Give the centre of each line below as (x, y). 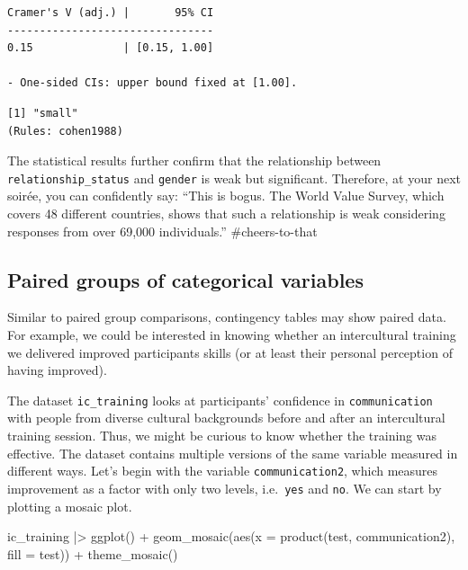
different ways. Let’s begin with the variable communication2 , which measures (223, 471)
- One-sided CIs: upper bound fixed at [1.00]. (153, 83)
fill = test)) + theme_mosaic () (93, 553)
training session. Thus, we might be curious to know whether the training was (222, 436)
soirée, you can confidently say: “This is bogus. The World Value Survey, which (226, 196)
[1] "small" (43, 113)
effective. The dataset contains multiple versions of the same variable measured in (233, 453)
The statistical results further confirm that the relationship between (194, 160)
